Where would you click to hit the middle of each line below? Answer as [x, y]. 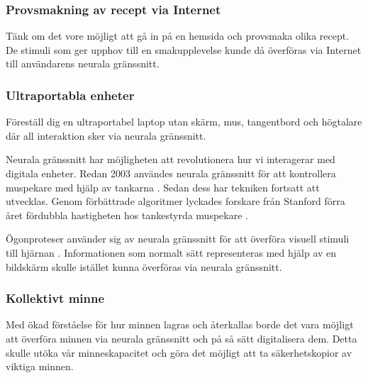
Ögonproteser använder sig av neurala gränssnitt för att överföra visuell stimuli [178, 239]
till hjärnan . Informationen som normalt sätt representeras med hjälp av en [171, 252]
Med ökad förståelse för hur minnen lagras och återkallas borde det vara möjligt [180, 324]
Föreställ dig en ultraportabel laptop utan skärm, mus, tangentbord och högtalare [184, 122]
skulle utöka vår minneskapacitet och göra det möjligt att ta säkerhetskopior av [179, 352]
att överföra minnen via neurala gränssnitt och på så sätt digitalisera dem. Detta [182, 338]
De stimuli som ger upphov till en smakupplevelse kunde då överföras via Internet [184, 49]
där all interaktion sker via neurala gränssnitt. [106, 135]
